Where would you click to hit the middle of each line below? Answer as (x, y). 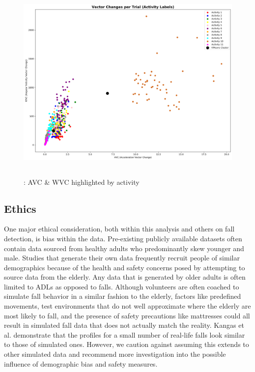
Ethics (20, 208)
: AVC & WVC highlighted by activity (82, 182)
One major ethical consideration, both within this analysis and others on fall (119, 229)
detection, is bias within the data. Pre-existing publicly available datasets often (123, 238)
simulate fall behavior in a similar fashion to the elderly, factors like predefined (123, 296)
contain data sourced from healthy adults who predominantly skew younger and (124, 248)
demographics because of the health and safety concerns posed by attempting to (125, 267)
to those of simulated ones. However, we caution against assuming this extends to (127, 344)
